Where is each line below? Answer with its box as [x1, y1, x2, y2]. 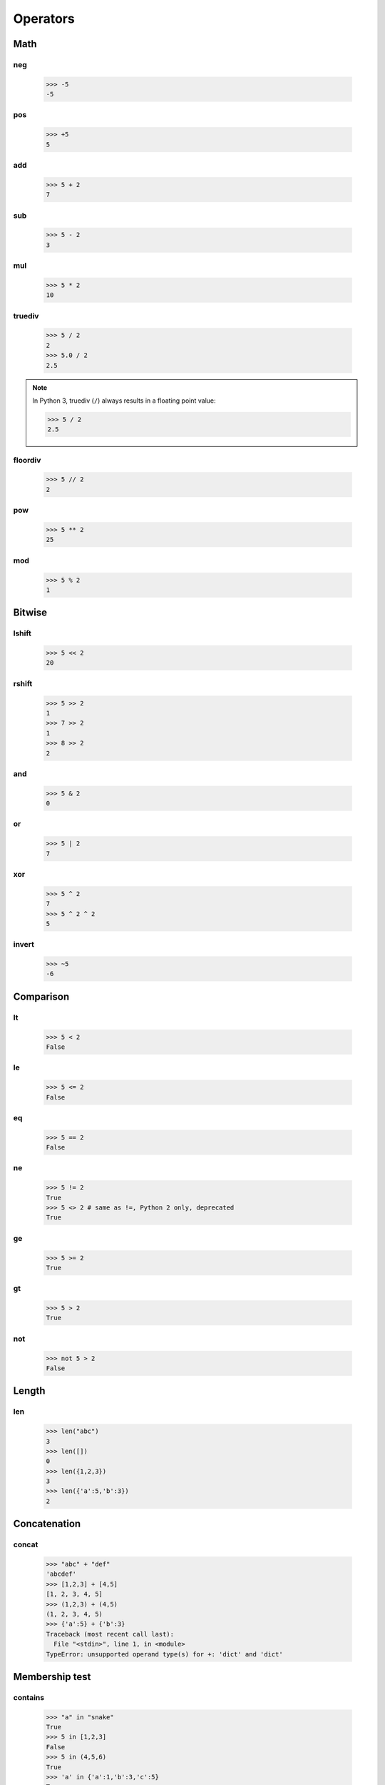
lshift [13, 628, 32, 638]
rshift [13, 678, 33, 688]
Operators [13, 11, 75, 26]
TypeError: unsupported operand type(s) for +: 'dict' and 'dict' [46, 1650, 283, 1658]
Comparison [13, 990, 70, 1002]
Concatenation [13, 1518, 81, 1530]
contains [13, 1692, 45, 1702]
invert [13, 940, 35, 950]
